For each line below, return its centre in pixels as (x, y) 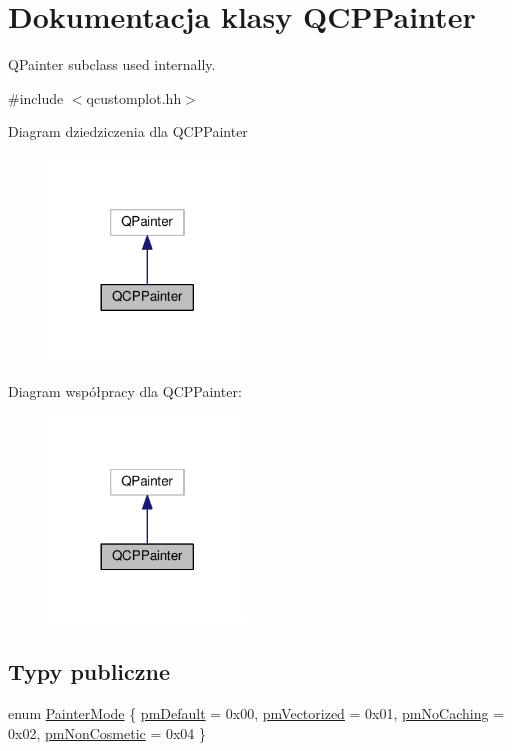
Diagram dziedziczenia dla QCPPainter (128, 131)
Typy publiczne (89, 671)
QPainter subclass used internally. (112, 64)
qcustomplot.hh (134, 97)
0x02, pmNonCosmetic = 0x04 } (107, 732)
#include (36, 97)
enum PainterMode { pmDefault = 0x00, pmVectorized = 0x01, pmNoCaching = (256, 713)
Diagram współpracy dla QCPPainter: (125, 391)
